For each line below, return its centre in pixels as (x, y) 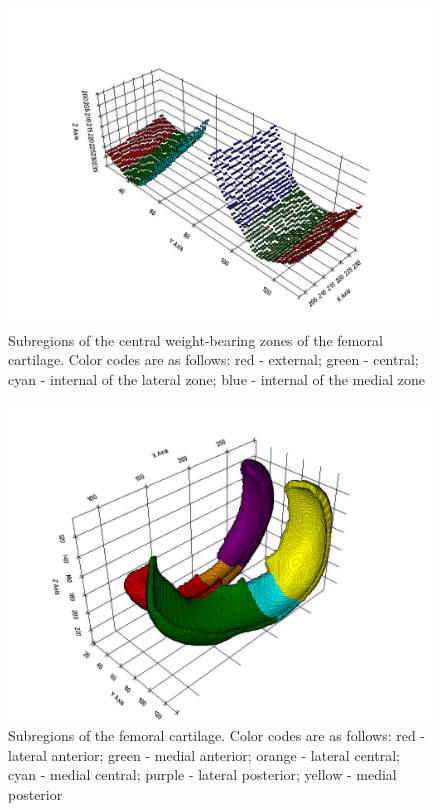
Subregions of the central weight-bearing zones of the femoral (195, 339)
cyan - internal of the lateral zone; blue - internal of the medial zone (216, 378)
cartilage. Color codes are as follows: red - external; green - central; (213, 359)
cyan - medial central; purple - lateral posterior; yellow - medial (202, 774)
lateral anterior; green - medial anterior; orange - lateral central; (204, 754)
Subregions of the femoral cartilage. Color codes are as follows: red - (217, 734)
